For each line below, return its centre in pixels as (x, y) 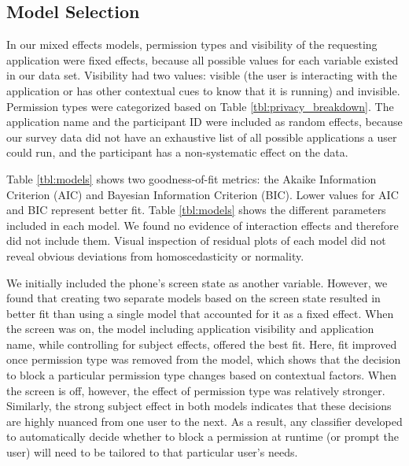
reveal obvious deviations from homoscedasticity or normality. (155, 255)
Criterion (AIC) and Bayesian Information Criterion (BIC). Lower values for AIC (203, 194)
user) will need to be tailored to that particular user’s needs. (152, 452)
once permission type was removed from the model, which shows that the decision (204, 359)
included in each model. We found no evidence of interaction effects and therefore (203, 225)
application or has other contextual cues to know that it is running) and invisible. (203, 90)
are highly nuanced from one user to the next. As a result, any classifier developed (204, 421)
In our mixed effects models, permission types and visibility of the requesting (192, 44)
